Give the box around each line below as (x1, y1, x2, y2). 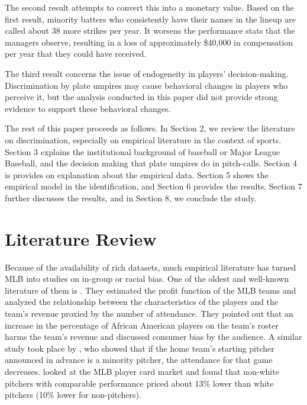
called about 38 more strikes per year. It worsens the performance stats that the (5, 24, 295, 37)
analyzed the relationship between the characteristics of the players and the (5, 295, 279, 308)
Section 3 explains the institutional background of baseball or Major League (5, 145, 280, 157)
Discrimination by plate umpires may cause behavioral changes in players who (5, 79, 288, 91)
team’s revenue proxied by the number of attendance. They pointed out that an (5, 307, 293, 319)
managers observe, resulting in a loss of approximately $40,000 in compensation (5, 36, 293, 48)
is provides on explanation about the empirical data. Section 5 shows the (5, 168, 269, 181)
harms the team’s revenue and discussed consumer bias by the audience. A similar (5, 330, 302, 343)
